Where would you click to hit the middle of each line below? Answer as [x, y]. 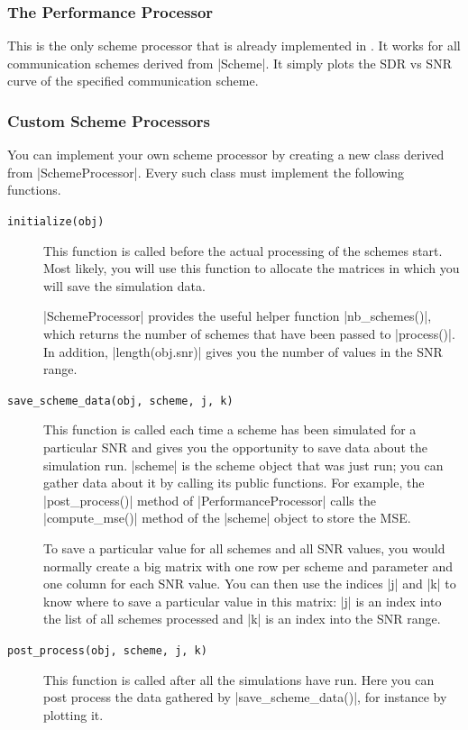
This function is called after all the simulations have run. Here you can [239, 679]
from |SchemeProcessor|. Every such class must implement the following [206, 172]
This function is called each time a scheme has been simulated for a [230, 429]
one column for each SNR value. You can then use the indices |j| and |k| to [250, 584]
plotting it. [73, 714]
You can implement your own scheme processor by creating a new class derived [226, 155]
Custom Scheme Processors [109, 120]
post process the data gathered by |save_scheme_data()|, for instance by [245, 697]
